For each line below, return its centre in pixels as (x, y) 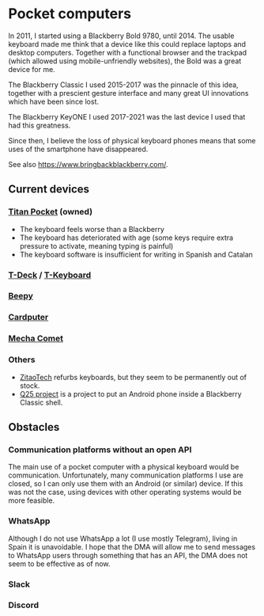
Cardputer (28, 318)
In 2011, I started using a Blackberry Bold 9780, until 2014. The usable (121, 36)
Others (22, 359)
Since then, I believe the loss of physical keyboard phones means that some (132, 140)
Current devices (49, 190)
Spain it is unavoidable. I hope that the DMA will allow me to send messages (132, 546)
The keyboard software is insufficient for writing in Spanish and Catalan (136, 254)
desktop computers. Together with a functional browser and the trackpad (128, 52)
